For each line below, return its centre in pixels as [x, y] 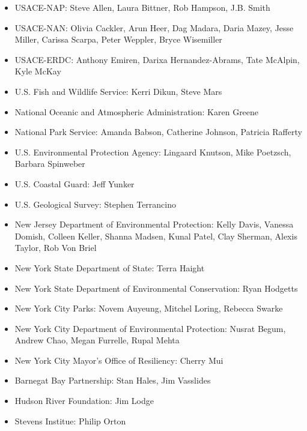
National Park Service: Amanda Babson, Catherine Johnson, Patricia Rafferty [158, 132]
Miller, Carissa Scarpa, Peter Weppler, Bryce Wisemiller [118, 39]
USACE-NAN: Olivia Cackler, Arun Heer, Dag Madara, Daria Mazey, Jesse [154, 27]
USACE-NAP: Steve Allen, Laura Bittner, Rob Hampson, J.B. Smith [142, 7]
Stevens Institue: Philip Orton [70, 420]
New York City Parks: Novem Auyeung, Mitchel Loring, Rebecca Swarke [149, 308]
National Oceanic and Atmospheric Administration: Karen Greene [137, 111]
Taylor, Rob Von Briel [56, 248]
